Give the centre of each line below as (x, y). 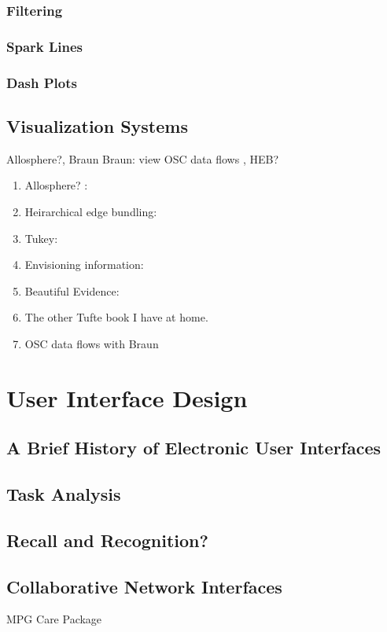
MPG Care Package (54, 619)
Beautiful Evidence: (72, 290)
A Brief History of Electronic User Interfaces (194, 448)
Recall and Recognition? (107, 540)
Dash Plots (42, 82)
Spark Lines (45, 46)
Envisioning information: (84, 265)
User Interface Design (127, 397)
